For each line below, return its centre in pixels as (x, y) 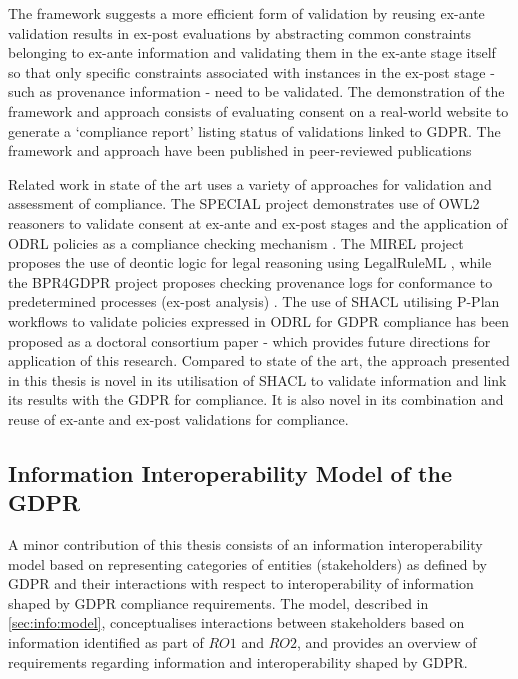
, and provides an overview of (387, 642)
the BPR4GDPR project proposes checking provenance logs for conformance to (250, 281)
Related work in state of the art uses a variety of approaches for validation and (250, 183)
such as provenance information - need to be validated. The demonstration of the (256, 91)
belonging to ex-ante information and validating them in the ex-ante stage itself (252, 52)
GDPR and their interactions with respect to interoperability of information (241, 583)
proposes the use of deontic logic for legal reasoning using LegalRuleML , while (250, 262)
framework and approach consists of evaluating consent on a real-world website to (258, 110)
